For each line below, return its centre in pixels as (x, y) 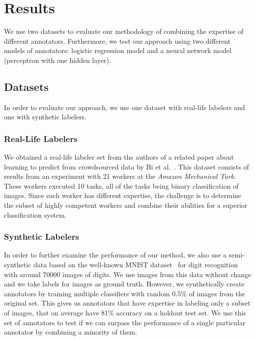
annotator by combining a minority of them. (71, 332)
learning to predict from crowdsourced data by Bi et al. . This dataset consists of (127, 166)
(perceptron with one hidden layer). (57, 60)
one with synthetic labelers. (45, 117)
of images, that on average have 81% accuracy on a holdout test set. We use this (125, 313)
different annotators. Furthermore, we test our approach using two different (117, 41)
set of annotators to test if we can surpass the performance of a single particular (125, 322)
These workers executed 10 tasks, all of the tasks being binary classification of (121, 185)
